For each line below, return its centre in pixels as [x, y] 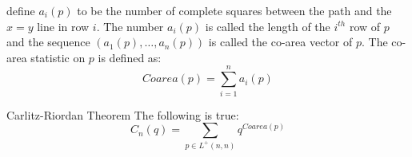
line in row [63, 26]
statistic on [58, 57]
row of [365, 26]
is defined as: [130, 57]
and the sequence [48, 42]
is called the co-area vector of [280, 42]
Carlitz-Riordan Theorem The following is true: [123, 114]
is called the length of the [268, 26]
